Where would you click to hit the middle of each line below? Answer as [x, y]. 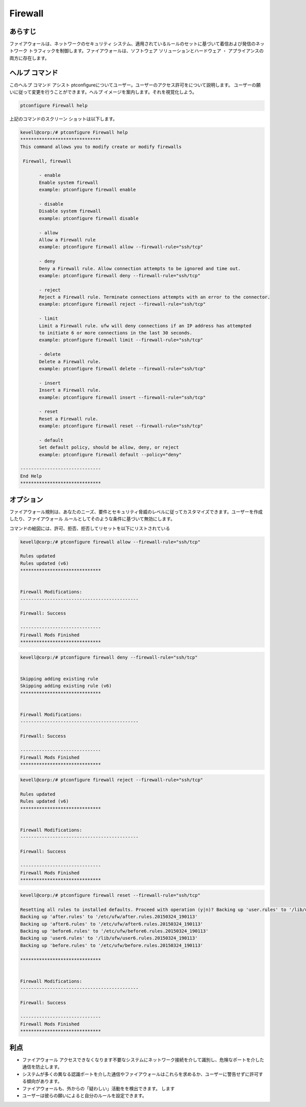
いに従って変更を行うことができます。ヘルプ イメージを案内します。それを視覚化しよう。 [103, 92]
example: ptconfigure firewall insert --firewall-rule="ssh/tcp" [122, 397]
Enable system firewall [69, 182]
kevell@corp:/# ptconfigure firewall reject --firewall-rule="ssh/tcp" [112, 780]
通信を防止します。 [42, 1067]
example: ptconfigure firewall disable [89, 218]
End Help [31, 476]
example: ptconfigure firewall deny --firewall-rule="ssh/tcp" [120, 275]
